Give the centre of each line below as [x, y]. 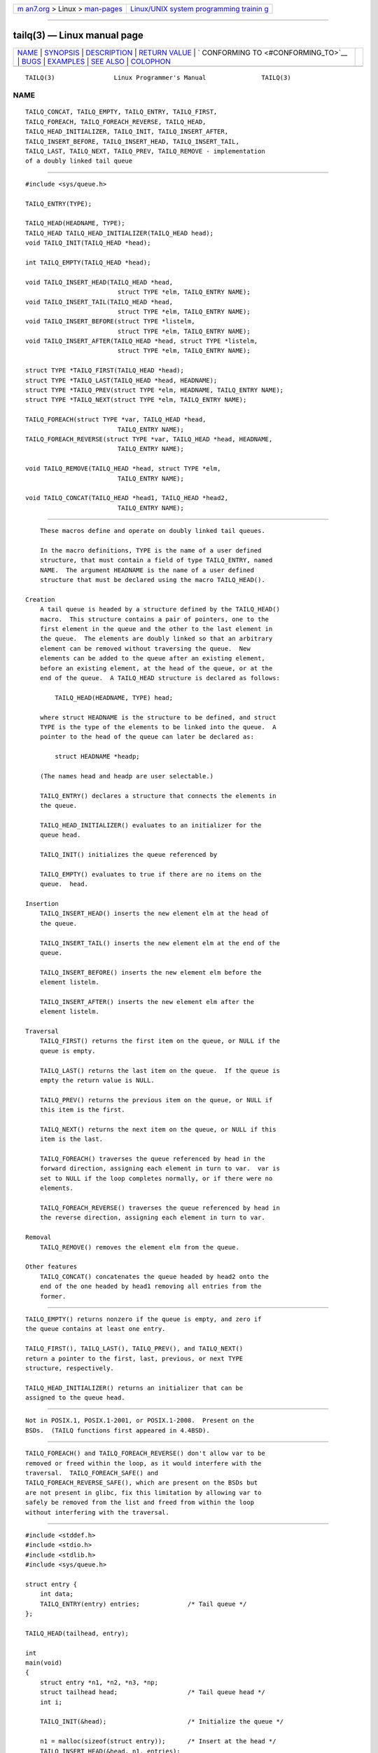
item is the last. [71, 1139]
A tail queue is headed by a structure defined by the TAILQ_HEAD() [160, 609]
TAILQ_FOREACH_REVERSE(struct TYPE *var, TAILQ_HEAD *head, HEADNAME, [149, 439]
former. [53, 1296]
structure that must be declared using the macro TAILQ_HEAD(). [152, 580]
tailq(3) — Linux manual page [78, 35]
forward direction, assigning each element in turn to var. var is [160, 1169]
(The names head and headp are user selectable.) [126, 776]
